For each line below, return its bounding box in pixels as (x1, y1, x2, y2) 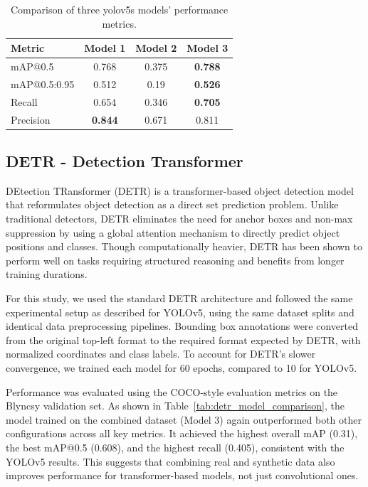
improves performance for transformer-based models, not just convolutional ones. (6, 468, 359, 483)
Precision (11, 112, 51, 127)
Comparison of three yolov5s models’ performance (10, 2, 228, 16)
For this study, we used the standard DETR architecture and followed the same (6, 291, 353, 306)
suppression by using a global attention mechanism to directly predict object (6, 225, 340, 240)
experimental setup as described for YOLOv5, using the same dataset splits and (6, 304, 354, 319)
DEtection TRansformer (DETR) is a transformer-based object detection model (6, 183, 354, 198)
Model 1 (84, 41, 126, 55)
